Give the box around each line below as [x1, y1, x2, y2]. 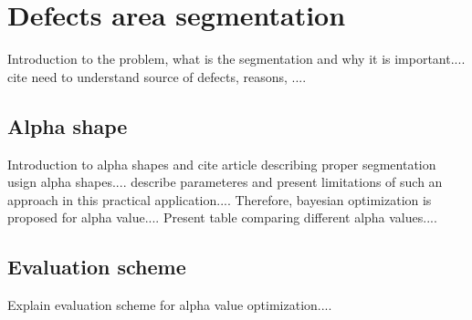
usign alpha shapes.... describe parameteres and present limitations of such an [7, 172, 443, 191]
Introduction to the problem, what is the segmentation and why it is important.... [7, 49, 466, 68]
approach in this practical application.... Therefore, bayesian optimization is [7, 190, 432, 209]
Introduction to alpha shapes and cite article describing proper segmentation [7, 154, 436, 173]
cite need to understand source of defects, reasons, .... [7, 67, 307, 86]
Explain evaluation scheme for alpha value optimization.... [7, 295, 332, 315]
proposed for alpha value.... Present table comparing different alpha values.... [7, 208, 437, 227]
